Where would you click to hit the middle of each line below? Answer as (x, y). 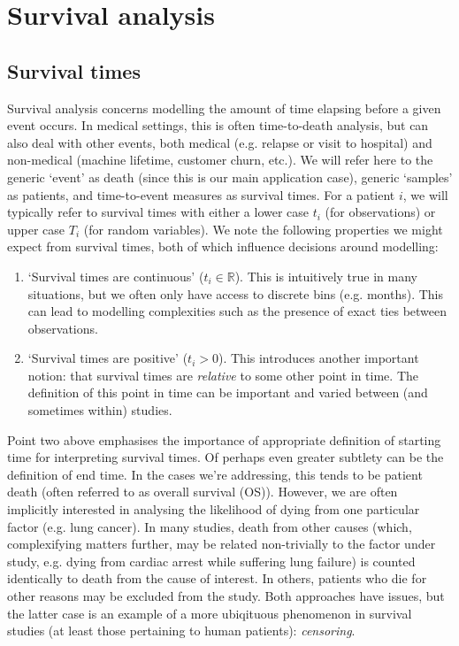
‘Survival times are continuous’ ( (116, 276)
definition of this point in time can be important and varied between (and (228, 392)
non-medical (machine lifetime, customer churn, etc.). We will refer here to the (220, 160)
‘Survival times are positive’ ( (108, 358)
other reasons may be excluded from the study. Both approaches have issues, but (226, 596)
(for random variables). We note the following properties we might (263, 229)
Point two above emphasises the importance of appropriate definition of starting (224, 439)
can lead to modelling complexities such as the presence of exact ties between (237, 311)
